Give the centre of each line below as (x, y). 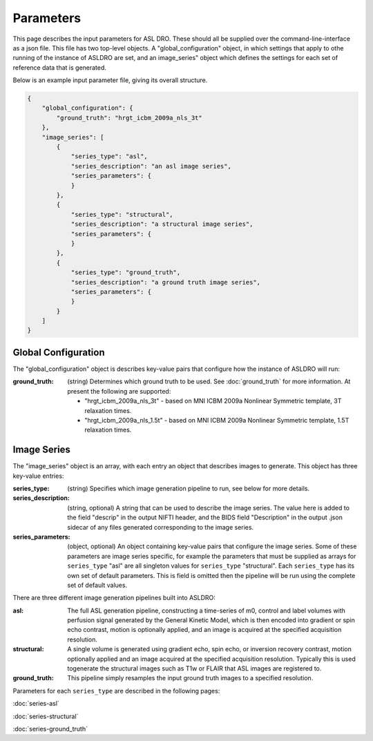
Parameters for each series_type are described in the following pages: (116, 691)
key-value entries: (38, 476)
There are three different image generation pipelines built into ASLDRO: (114, 598)
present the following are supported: (119, 391)
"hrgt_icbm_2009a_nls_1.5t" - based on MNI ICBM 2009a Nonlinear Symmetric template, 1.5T (217, 420)
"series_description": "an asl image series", (151, 166)
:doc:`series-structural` (46, 716)
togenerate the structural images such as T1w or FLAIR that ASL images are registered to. (194, 668)
